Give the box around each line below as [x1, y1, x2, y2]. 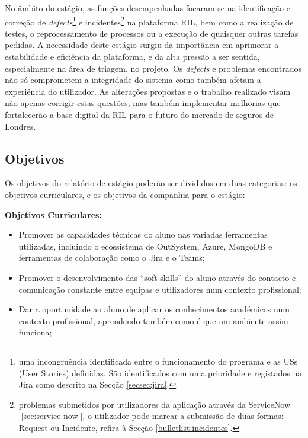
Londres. [5, 120, 36, 132]
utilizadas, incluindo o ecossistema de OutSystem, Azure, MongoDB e [18, 239, 272, 252]
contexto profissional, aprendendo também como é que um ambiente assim [18, 314, 288, 327]
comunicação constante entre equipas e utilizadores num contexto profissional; [18, 283, 301, 295]
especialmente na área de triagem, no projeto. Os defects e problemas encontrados [5, 62, 301, 74]
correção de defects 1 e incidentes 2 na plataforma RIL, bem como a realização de [5, 14, 294, 28]
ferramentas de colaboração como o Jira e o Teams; [18, 251, 205, 264]
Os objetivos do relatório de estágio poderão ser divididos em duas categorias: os [5, 177, 297, 189]
